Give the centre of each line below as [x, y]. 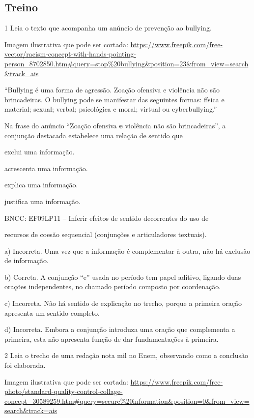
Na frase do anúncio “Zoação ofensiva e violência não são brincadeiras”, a [115, 125]
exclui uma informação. [40, 152]
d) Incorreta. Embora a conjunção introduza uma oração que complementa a [120, 329]
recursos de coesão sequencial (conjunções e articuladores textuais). [106, 234]
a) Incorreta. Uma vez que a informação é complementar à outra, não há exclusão [127, 251]
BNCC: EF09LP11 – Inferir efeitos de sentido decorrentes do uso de [107, 218]
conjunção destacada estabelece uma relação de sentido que [94, 135]
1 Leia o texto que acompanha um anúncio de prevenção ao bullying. [108, 28]
